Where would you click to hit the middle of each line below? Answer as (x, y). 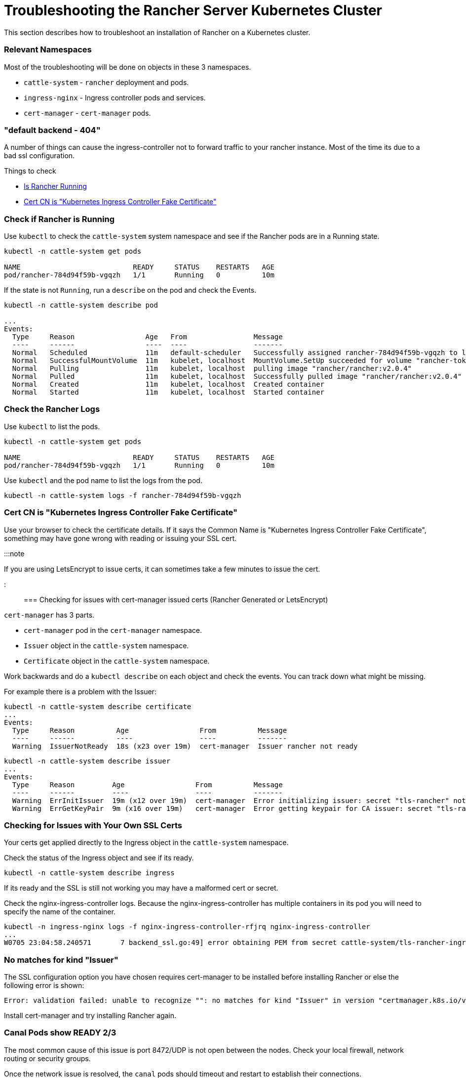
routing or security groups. (47, 1058)
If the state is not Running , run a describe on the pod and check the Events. (130, 290)
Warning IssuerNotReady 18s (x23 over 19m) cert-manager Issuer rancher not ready (185, 746)
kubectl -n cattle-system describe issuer (87, 761)
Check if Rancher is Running (59, 219)
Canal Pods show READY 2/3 (60, 1033)
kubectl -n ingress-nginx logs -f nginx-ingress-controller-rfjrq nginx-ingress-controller (187, 927)
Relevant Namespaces (48, 50)
